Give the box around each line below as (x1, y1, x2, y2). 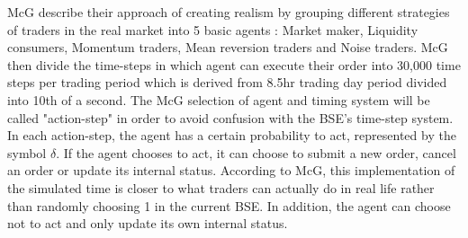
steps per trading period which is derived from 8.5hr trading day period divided (7, 73, 447, 92)
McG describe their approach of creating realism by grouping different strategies (7, 3, 450, 21)
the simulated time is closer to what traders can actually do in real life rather (7, 178, 435, 197)
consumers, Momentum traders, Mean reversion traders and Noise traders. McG (7, 38, 448, 57)
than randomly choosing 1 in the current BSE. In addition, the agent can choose (7, 196, 451, 215)
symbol (7, 143, 47, 162)
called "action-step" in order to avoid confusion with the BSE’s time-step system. (7, 108, 454, 127)
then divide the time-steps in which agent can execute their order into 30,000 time (7, 55, 461, 74)
